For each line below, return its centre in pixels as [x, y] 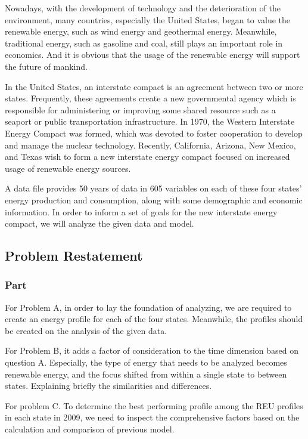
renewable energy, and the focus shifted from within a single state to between [146, 374]
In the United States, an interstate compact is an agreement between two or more [154, 86]
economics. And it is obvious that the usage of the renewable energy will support [153, 55]
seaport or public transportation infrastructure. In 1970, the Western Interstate [150, 121]
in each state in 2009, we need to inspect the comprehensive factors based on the [152, 417]
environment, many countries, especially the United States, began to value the [148, 19]
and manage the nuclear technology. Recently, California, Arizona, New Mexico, [150, 145]
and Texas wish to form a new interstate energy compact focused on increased [147, 157]
